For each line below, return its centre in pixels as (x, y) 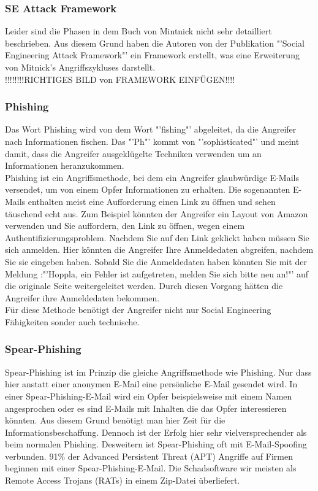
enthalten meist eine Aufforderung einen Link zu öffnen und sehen (152, 201)
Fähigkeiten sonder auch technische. (72, 321)
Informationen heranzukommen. (65, 165)
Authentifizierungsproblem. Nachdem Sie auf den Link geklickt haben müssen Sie (157, 237)
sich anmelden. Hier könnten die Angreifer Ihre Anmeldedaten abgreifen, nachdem (159, 249)
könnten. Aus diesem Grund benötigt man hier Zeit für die (115, 420)
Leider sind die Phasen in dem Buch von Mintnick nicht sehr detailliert (138, 31)
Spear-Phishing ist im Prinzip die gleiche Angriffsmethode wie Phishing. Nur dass (158, 372)
